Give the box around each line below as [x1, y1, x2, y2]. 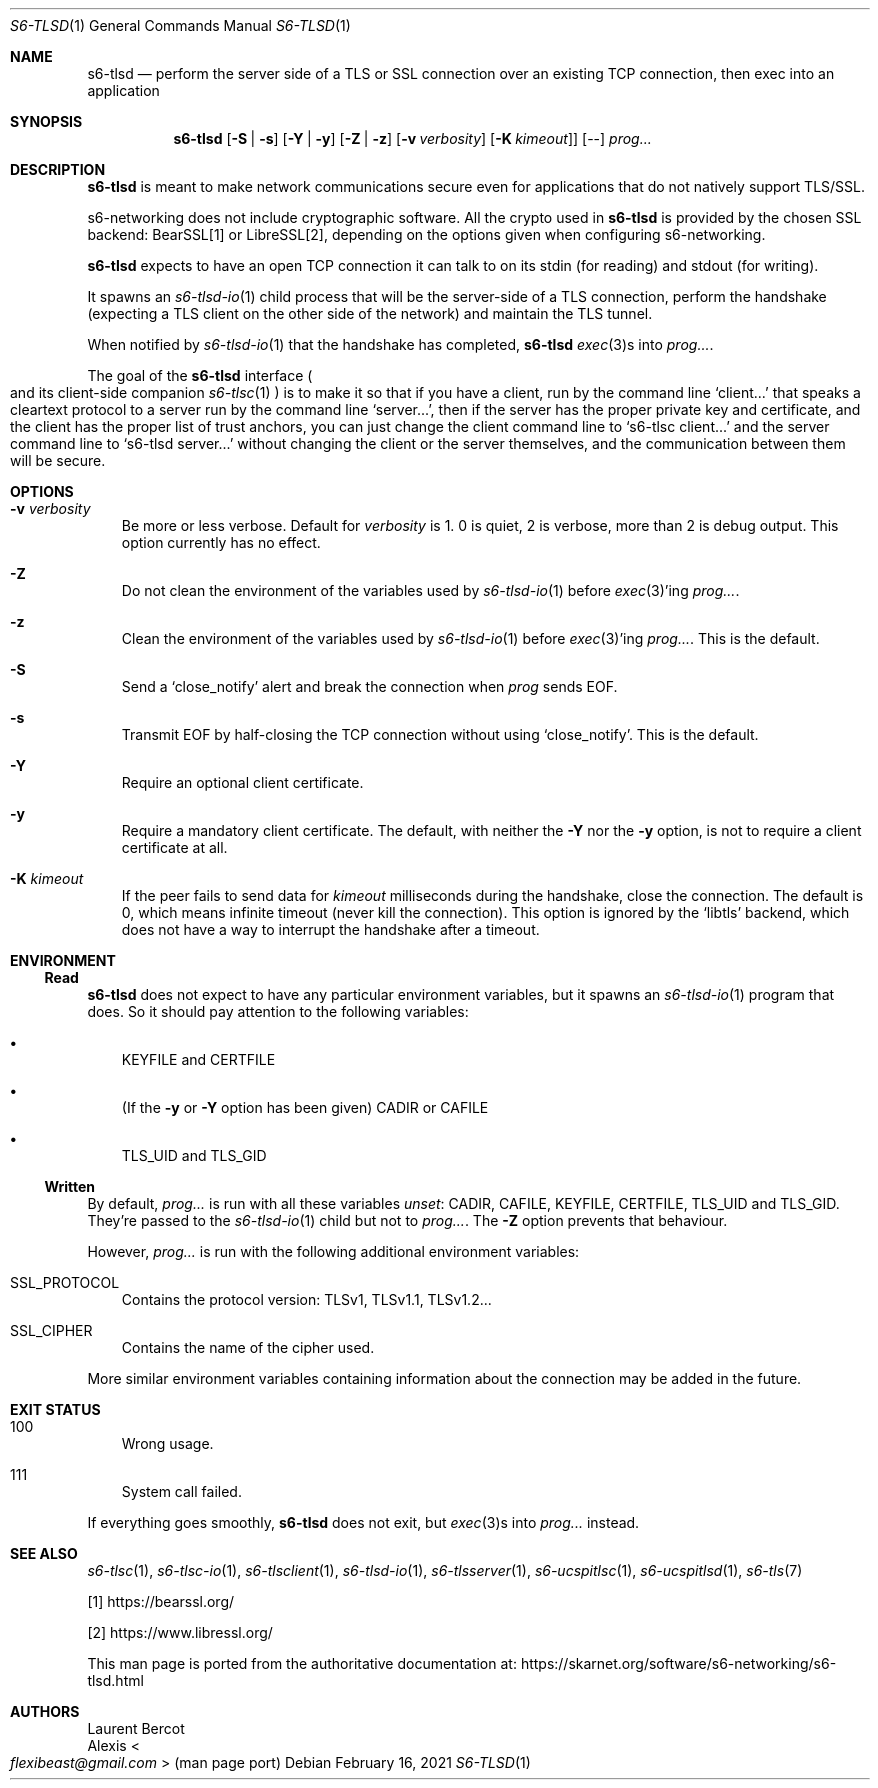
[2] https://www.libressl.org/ [87, 1624, 273, 1641]
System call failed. [121, 1483, 242, 1500]
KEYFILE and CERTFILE [121, 1051, 276, 1068]
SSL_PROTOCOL [10, 1274, 120, 1291]
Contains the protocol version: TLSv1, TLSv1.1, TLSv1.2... [121, 1291, 492, 1308]
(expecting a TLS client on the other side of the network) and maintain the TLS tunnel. [87, 305, 653, 322]
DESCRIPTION [10, 161, 106, 178]
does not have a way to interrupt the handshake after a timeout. [121, 921, 540, 938]
